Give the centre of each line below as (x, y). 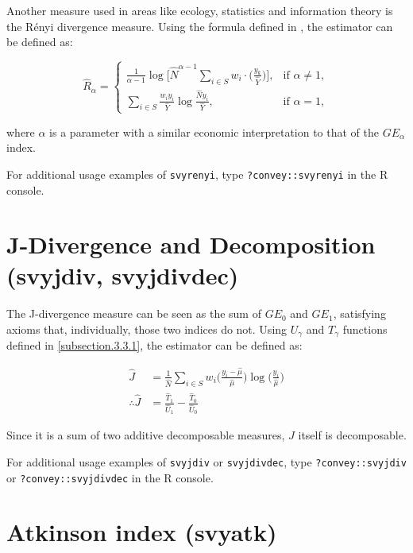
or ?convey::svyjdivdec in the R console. (110, 477)
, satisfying (359, 313)
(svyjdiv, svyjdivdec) (123, 275)
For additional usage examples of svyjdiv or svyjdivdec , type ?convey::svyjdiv (206, 461)
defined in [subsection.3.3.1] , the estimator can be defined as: (154, 345)
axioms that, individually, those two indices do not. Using (147, 329)
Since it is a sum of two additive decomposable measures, (146, 435)
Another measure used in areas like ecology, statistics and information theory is (200, 10)
